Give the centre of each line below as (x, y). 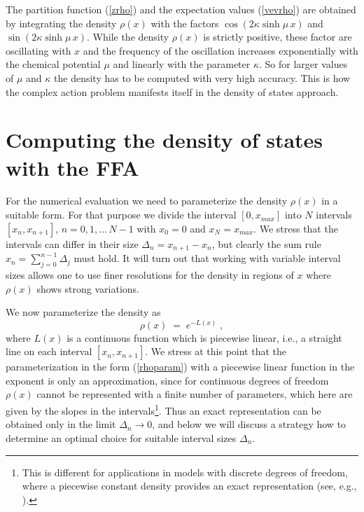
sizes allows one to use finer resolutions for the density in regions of (150, 274)
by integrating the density (61, 23)
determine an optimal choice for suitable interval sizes (121, 437)
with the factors (185, 23)
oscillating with (38, 50)
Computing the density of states (164, 140)
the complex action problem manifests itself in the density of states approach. (172, 91)
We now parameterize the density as (83, 312)
